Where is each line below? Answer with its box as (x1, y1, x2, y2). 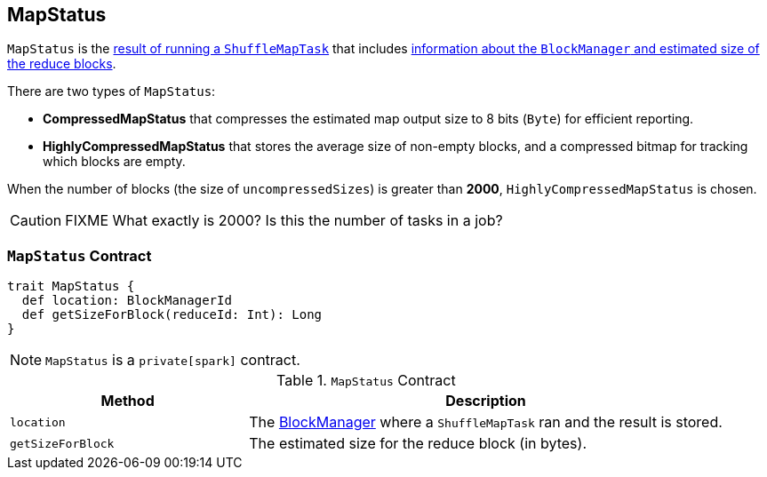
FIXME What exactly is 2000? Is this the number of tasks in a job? (65, 211, 503, 230)
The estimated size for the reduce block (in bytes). (249, 434, 587, 453)
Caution (10, 211, 62, 230)
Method (100, 392, 155, 410)
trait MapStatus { (7, 279, 135, 294)
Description (445, 392, 526, 410)
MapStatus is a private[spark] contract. (45, 351, 300, 370)
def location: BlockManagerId (21, 293, 232, 308)
